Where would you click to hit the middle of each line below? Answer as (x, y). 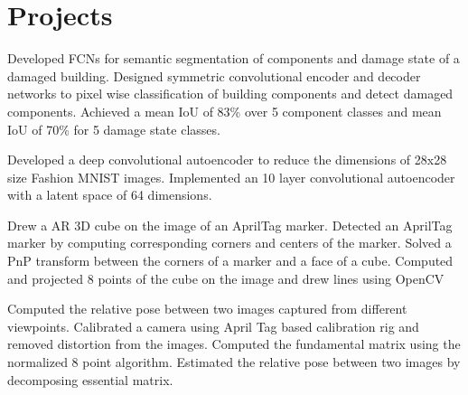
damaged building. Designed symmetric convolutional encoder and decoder (214, 75)
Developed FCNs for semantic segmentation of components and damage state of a (234, 58)
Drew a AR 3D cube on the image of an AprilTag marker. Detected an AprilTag (230, 225)
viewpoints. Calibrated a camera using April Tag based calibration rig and (213, 326)
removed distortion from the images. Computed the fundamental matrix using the (234, 344)
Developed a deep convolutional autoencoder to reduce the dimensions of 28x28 (227, 160)
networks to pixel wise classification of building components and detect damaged (230, 94)
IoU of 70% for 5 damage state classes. (114, 129)
